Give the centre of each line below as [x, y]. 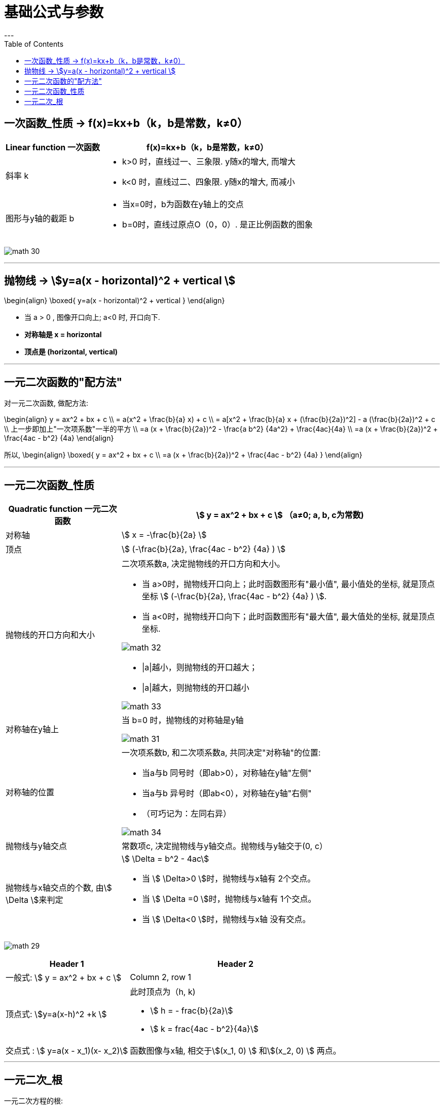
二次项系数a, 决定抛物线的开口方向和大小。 [203, 564]
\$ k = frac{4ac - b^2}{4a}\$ [204, 1029]
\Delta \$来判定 [34, 900]
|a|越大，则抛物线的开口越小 [196, 688]
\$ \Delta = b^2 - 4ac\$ [165, 859]
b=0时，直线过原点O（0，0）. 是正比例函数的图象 [218, 224]
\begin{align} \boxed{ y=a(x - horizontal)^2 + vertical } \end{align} [115, 301]
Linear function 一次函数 [53, 147]
